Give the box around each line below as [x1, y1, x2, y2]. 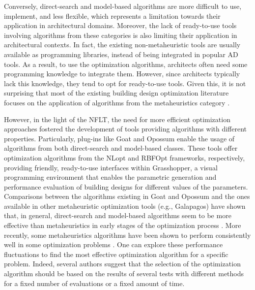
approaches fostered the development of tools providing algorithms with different [4, 124, 247, 134]
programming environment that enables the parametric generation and [4, 172, 217, 182]
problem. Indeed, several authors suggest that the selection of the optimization [4, 258, 241, 269]
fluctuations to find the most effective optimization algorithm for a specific [4, 249, 228, 259]
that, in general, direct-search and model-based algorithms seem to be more [4, 210, 231, 221]
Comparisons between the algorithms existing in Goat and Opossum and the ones [4, 191, 250, 201]
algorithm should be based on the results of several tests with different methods [4, 268, 244, 279]
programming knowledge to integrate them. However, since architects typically [4, 68, 240, 79]
